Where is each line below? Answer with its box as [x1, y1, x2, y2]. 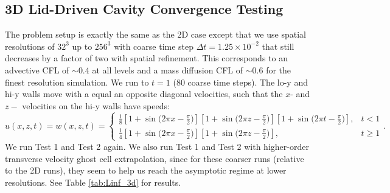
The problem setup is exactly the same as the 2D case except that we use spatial [5, 28, 306, 41]
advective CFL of [5, 63, 69, 76]
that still [262, 39, 294, 52]
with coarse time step [114, 39, 194, 52]
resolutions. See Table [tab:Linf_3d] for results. [5, 175, 181, 188]
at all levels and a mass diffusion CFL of [92, 63, 243, 76]
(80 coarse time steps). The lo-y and [173, 75, 308, 88]
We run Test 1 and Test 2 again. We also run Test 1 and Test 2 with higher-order [5, 140, 309, 152]
